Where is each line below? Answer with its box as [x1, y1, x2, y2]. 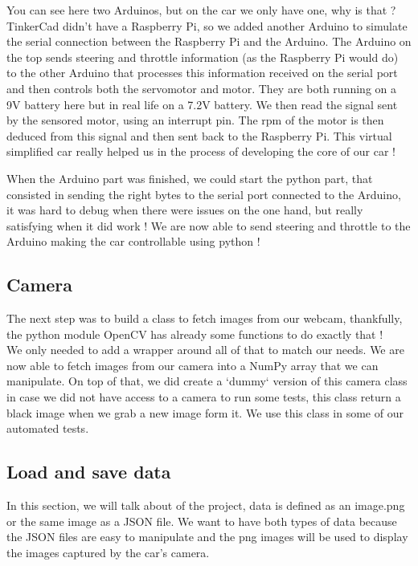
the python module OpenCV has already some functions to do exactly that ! [6, 325, 383, 342]
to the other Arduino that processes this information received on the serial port [6, 64, 398, 81]
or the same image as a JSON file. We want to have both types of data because [6, 512, 397, 529]
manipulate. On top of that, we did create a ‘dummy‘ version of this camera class [6, 373, 408, 389]
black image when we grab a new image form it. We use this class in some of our [6, 404, 404, 421]
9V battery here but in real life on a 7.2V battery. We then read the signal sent [6, 96, 398, 112]
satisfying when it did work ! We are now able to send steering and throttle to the [6, 217, 411, 234]
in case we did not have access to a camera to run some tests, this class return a [6, 389, 401, 405]
